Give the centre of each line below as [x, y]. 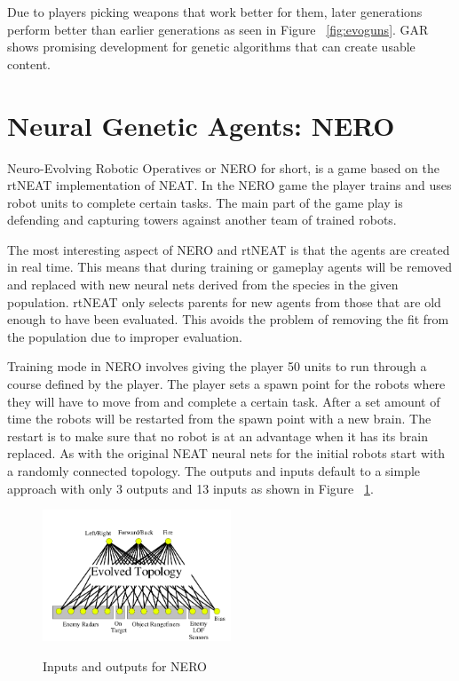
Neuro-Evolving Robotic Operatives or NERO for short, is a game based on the [224, 167]
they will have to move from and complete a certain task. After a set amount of [224, 401]
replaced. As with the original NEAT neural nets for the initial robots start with [226, 453]
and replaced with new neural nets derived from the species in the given [203, 285]
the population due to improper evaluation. [125, 336]
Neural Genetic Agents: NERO [201, 125]
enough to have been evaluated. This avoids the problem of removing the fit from [228, 319]
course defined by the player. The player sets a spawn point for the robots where [226, 384]
